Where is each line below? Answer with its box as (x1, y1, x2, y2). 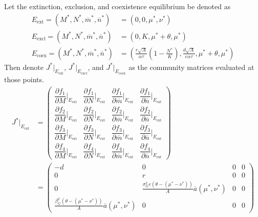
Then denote (4, 61, 44, 72)
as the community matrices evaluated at (128, 61, 254, 72)
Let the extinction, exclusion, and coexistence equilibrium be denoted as (4, 1, 231, 11)
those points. (4, 74, 44, 85)
